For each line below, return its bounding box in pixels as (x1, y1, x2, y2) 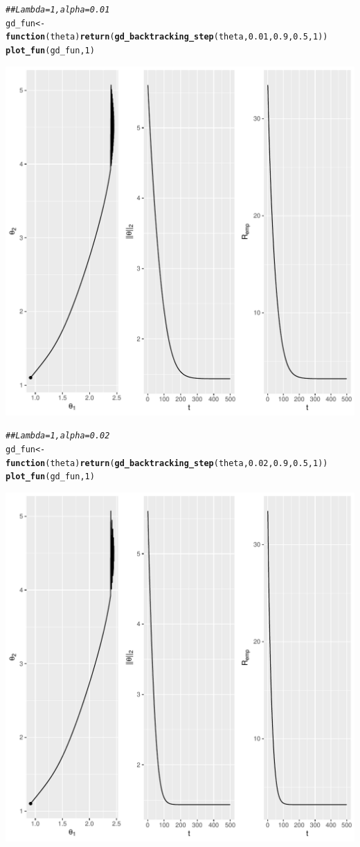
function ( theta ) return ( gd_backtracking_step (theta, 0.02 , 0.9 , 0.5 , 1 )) (6, 458, 328, 468)
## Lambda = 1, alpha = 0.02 (6, 431, 110, 441)
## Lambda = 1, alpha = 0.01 (6, 5, 110, 15)
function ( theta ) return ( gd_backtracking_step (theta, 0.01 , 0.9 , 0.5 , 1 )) (6, 32, 328, 42)
